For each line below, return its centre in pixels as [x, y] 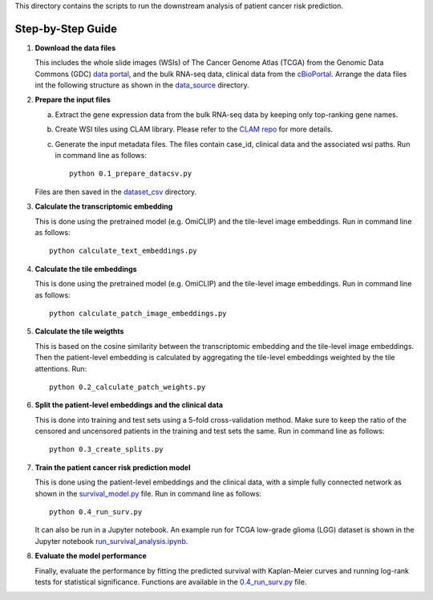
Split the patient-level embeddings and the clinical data [129, 405]
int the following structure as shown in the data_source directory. [142, 85]
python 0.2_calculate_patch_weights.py [127, 387]
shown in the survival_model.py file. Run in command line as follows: [148, 493]
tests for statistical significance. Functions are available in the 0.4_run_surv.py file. [171, 582]
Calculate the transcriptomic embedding [104, 207]
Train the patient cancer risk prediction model [113, 467]
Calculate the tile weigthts [79, 331]
